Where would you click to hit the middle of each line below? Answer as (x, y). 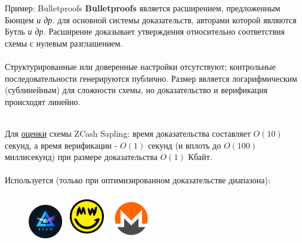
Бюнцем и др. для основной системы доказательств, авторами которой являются (151, 19)
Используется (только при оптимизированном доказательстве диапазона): (138, 180)
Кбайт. (200, 157)
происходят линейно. (43, 101)
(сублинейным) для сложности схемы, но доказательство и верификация (136, 90)
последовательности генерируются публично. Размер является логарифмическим (151, 78)
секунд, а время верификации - (61, 145)
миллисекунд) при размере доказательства (81, 157)
